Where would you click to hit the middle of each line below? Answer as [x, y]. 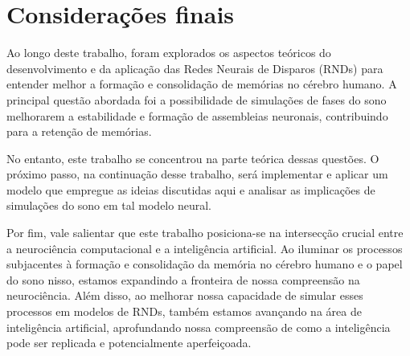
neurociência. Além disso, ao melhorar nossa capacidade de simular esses [185, 295]
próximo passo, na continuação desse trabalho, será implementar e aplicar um [197, 174]
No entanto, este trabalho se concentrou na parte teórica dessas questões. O [193, 158]
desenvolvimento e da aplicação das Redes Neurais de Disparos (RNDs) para [195, 68]
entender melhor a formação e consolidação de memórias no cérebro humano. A [202, 84]
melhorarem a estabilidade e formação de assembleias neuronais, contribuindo [197, 115]
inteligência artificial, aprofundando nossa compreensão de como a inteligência [199, 327]
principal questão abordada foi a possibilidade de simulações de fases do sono [197, 99]
